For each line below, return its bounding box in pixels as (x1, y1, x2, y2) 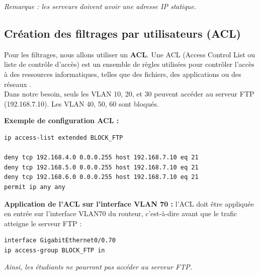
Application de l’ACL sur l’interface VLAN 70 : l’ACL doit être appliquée (4, 198, 254, 209)
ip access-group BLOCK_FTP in (4, 246, 105, 254)
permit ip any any (4, 183, 65, 191)
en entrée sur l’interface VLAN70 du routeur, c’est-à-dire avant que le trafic (4, 208, 237, 219)
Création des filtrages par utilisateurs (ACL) (4, 25, 241, 41)
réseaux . (4, 78, 32, 89)
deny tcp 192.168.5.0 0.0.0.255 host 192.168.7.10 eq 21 (4, 163, 199, 171)
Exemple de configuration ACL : (4, 115, 119, 126)
